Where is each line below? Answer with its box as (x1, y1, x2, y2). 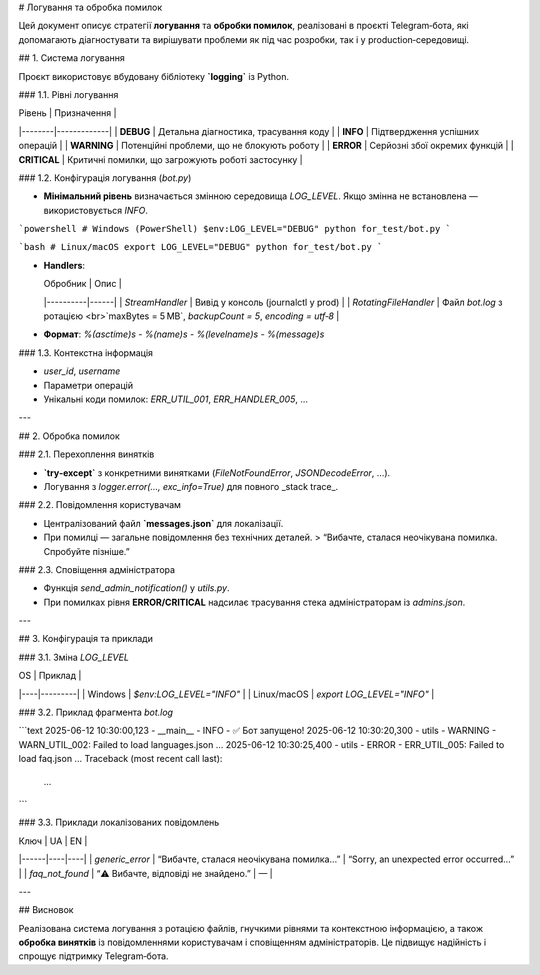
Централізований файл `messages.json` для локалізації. (43, 517, 284, 529)
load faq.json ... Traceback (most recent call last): (18, 753, 223, 765)
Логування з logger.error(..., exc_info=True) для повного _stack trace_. (43, 480, 339, 492)
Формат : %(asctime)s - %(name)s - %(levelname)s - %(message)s (43, 328, 325, 340)
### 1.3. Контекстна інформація (18, 346, 154, 359)
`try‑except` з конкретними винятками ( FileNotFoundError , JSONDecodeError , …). (43, 466, 391, 479)
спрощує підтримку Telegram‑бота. (18, 950, 169, 962)
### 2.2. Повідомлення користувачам (18, 499, 182, 511)
